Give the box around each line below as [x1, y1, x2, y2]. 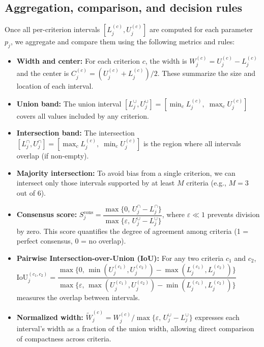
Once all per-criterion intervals [5, 24, 100, 35]
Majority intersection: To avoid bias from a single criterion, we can [16, 167, 236, 178]
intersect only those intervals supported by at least [16, 177, 175, 188]
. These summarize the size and [157, 68, 256, 78]
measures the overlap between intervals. [16, 292, 140, 303]
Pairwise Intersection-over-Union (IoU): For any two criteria [16, 252, 224, 263]
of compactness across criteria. [16, 333, 111, 343]
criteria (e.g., [186, 177, 226, 188]
